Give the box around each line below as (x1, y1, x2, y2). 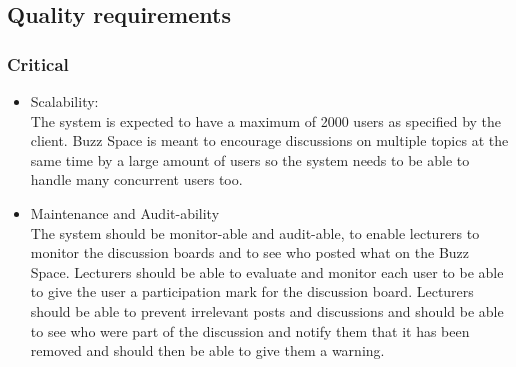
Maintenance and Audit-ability (30, 202, 220, 223)
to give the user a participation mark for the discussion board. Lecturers (30, 281, 474, 302)
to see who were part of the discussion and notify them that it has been (30, 320, 470, 341)
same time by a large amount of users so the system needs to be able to (30, 149, 470, 170)
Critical (7, 51, 69, 76)
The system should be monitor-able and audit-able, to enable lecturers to (30, 222, 480, 243)
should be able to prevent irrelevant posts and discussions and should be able (30, 300, 504, 321)
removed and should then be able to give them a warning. (30, 340, 385, 361)
